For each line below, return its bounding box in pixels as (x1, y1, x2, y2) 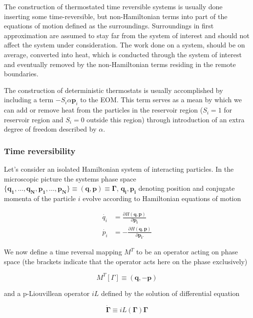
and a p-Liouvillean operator (4, 288, 90, 298)
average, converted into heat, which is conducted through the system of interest (4, 49, 242, 59)
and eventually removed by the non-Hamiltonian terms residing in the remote (4, 59, 236, 69)
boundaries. (4, 68, 39, 79)
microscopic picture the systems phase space (4, 173, 136, 183)
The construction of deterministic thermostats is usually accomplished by (4, 85, 223, 95)
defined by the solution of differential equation (101, 288, 240, 298)
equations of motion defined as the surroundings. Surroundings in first (4, 21, 214, 31)
